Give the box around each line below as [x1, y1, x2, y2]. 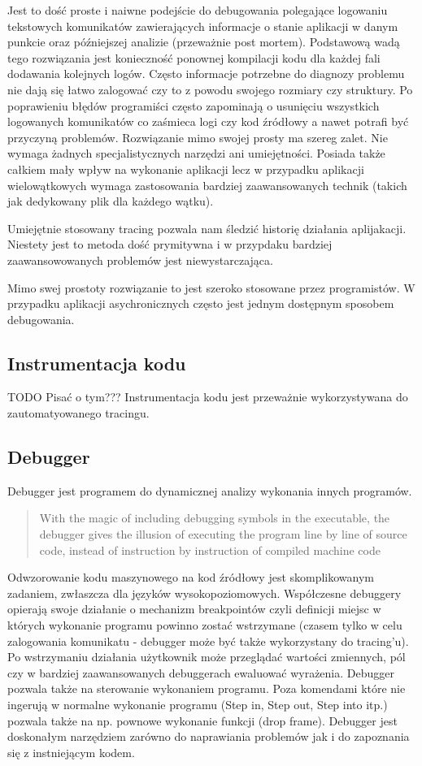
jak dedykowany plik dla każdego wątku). [7, 193, 214, 210]
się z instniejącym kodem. [7, 743, 135, 760]
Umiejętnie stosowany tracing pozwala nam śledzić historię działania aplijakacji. [7, 219, 407, 236]
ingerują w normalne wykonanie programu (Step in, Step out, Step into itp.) [7, 696, 388, 712]
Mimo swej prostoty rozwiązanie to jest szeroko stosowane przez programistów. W [7, 279, 415, 296]
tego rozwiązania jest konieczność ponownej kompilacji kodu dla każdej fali [7, 49, 381, 66]
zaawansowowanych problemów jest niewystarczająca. [7, 251, 273, 268]
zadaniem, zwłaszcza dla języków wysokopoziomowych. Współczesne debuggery [7, 584, 402, 601]
